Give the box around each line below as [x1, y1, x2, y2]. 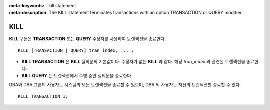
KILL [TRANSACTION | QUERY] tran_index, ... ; [18, 47, 134, 53]
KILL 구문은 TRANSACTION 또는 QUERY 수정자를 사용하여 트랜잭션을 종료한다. [9, 36, 166, 42]
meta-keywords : [9, 3, 45, 8]
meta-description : [9, 10, 48, 16]
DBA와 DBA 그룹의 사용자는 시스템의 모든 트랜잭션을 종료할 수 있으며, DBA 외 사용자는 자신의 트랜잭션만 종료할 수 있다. [9, 82, 241, 88]
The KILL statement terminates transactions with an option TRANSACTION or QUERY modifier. [49, 10, 243, 16]
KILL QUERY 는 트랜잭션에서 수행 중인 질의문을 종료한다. [21, 72, 133, 78]
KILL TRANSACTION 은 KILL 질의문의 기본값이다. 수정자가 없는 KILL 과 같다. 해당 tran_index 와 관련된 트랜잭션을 [21, 59, 246, 65]
